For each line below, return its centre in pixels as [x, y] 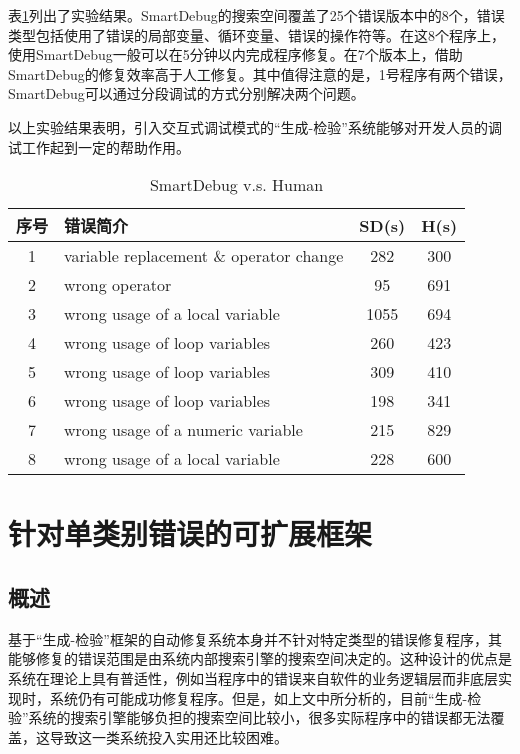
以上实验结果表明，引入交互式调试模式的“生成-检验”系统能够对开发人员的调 [255, 126]
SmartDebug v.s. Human [236, 185]
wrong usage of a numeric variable [183, 430]
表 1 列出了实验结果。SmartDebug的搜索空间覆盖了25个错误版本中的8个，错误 [256, 15]
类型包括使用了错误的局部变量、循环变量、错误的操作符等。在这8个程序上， [256, 34]
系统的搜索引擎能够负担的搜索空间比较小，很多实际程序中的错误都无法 [259, 717]
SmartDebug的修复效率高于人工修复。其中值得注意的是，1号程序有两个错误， [260, 73]
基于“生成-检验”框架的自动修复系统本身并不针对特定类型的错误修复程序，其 [255, 638]
